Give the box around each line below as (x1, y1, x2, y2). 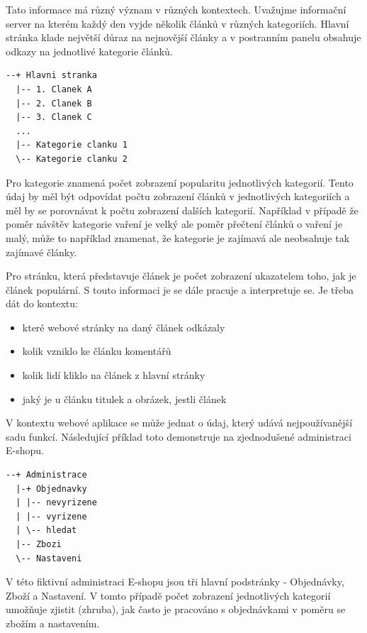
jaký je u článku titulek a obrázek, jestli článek (22, 391, 227, 406)
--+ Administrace (6, 470, 87, 480)
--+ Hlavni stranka (6, 70, 97, 81)
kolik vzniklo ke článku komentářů (22, 343, 171, 358)
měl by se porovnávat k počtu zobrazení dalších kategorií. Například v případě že (6, 202, 358, 217)
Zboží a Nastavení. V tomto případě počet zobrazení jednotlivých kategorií (6, 588, 331, 602)
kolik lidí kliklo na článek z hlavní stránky (22, 368, 205, 382)
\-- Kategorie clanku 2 (16, 153, 128, 164)
